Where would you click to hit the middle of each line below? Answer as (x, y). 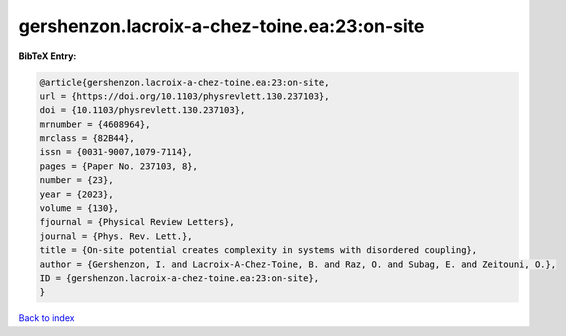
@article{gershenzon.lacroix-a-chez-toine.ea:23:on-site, (184, 82)
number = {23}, (76, 180)
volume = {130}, (79, 208)
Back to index (46, 318)
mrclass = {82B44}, (87, 138)
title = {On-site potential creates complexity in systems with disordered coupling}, (258, 250)
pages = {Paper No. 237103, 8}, (119, 166)
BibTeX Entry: (47, 56)
